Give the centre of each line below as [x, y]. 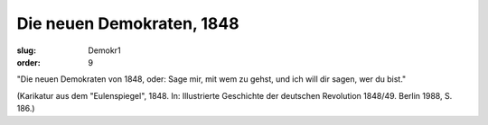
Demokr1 [104, 50]
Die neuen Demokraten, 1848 [128, 23]
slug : [26, 50]
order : [28, 62]
